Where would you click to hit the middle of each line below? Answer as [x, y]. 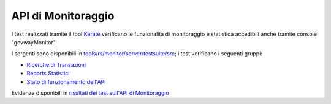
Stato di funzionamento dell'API [66, 81]
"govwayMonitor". [34, 42]
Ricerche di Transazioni [56, 64]
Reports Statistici [48, 74]
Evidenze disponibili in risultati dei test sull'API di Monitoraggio [90, 93]
